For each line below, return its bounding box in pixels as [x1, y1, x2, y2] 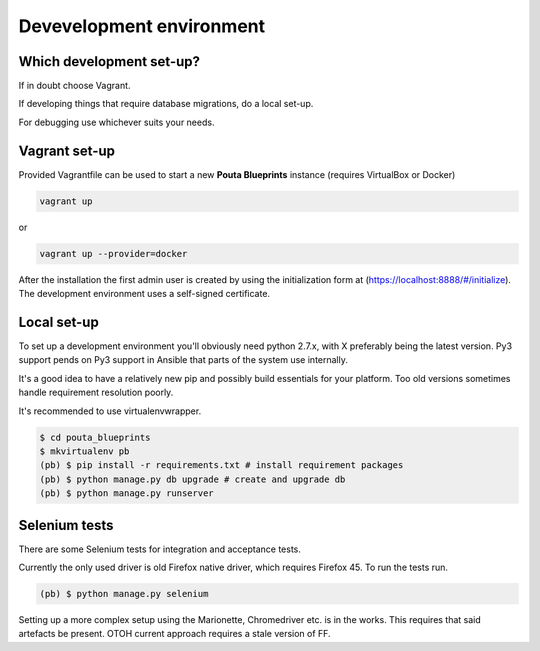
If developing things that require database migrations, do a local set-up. [18, 98, 314, 110]
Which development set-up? [18, 53, 200, 70]
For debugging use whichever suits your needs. [18, 116, 215, 128]
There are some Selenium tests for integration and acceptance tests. [18, 543, 302, 555]
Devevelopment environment [18, 15, 266, 37]
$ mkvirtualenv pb [39, 445, 130, 457]
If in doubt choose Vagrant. [18, 80, 131, 92]
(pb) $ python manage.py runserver [39, 488, 214, 499]
